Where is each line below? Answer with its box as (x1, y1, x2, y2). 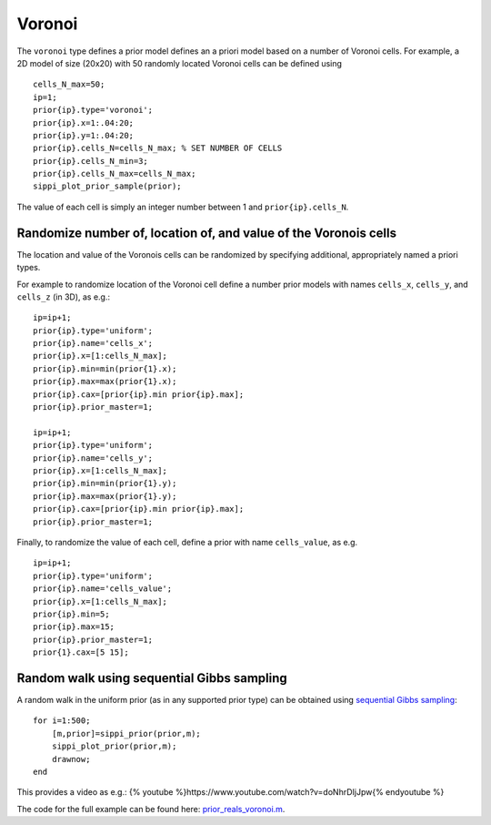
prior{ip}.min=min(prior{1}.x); (33, 363, 177, 373)
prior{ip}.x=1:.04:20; (33, 117, 135, 127)
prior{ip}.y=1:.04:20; (33, 130, 135, 140)
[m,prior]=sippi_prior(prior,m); (51, 728, 202, 738)
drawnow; (51, 754, 91, 764)
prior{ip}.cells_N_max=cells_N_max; (33, 168, 196, 179)
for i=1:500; (33, 716, 91, 726)
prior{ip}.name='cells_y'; (33, 453, 154, 463)
